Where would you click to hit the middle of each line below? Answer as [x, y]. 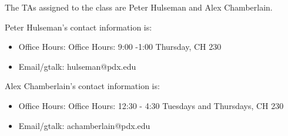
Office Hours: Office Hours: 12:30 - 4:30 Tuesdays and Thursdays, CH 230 [151, 105]
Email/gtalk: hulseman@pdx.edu [77, 66]
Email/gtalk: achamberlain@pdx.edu [84, 125]
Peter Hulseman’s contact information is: [78, 27]
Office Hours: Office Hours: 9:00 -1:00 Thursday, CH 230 [120, 47]
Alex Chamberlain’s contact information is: [82, 86]
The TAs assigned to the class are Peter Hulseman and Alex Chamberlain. [139, 7]
